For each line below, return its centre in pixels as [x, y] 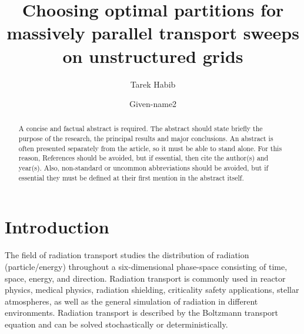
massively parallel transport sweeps [153, 33]
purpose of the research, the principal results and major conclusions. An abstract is [146, 138]
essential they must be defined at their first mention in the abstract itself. [131, 177]
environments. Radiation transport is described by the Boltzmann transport [141, 313]
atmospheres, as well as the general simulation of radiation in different [131, 301]
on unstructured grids [153, 56]
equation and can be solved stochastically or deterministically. [116, 324]
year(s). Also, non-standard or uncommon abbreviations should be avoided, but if [143, 168]
